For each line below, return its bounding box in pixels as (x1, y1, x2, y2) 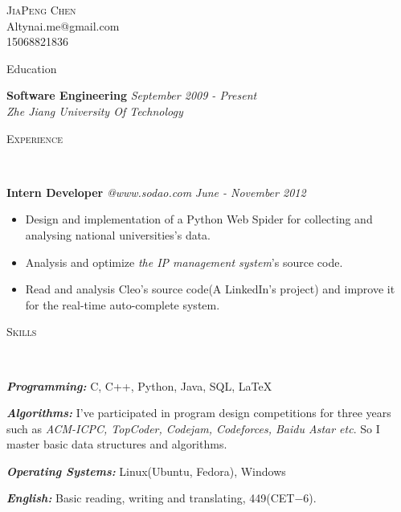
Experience (6, 129, 63, 146)
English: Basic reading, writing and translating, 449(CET (6, 489, 295, 506)
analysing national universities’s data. (25, 226, 211, 243)
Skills (6, 323, 37, 340)
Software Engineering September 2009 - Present (6, 87, 257, 104)
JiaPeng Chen (6, 2, 76, 18)
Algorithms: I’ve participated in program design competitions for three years (6, 404, 391, 421)
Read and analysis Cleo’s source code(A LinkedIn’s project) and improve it (25, 281, 395, 297)
